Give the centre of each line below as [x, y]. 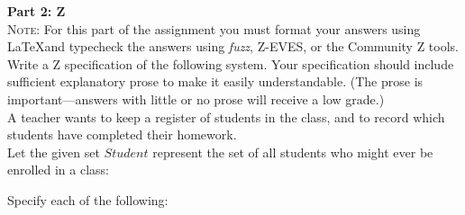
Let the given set [54, 152]
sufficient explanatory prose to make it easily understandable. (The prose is [215, 81]
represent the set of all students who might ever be [293, 152]
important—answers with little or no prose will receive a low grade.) [196, 99]
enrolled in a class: [58, 170]
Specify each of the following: [88, 199]
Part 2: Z [36, 11]
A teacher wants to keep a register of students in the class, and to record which [226, 116]
